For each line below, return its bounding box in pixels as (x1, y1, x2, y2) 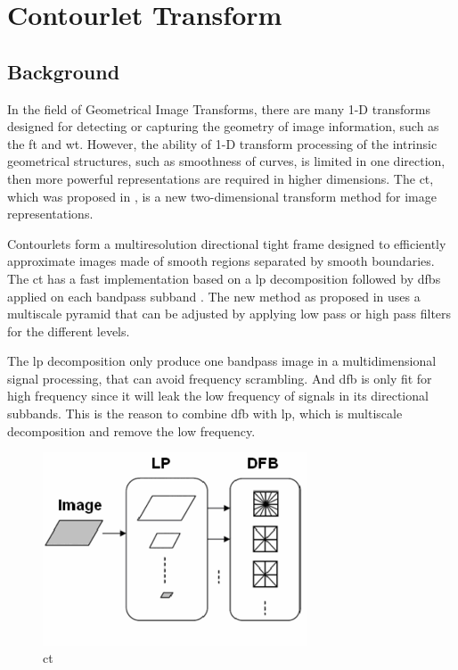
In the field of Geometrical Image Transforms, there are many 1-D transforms (7, 99, 430, 118)
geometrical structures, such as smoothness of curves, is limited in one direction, (7, 152, 446, 170)
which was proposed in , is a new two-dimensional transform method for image (7, 186, 437, 205)
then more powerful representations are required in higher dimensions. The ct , (7, 169, 434, 187)
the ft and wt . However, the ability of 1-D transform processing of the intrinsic (7, 134, 438, 153)
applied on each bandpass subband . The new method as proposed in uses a (7, 286, 421, 305)
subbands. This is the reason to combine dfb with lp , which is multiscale (7, 404, 403, 423)
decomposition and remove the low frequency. (7, 421, 256, 440)
